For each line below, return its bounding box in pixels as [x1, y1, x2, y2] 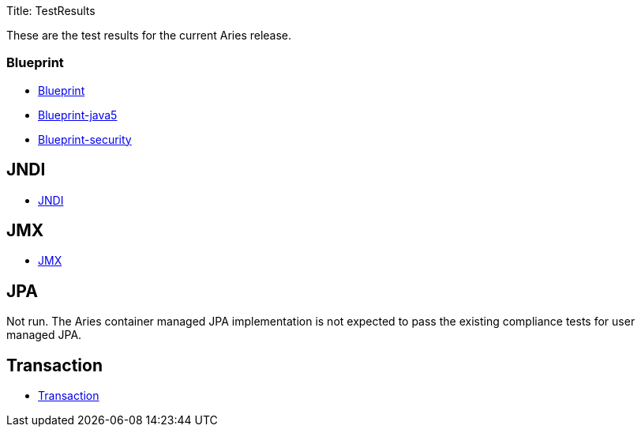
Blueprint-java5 [38, 107, 118, 122]
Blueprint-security [38, 132, 132, 146]
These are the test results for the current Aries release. [6, 28, 292, 42]
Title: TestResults [6, 4, 96, 17]
